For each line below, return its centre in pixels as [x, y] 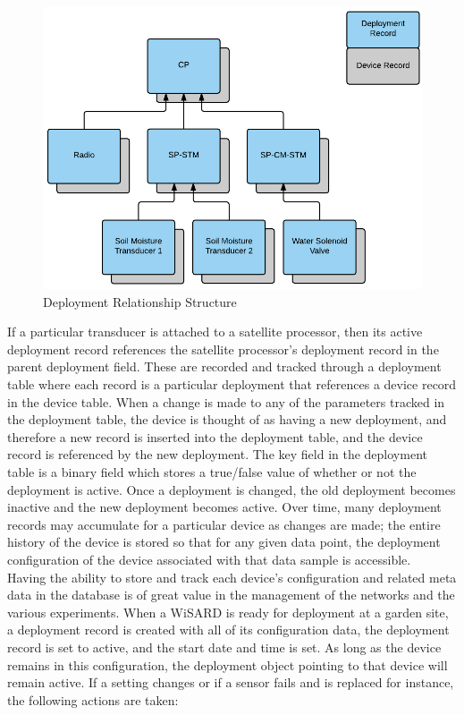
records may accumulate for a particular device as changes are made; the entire [224, 524]
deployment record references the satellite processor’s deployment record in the [223, 349]
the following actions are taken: [93, 699]
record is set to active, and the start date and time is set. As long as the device [224, 647]
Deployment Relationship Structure [140, 301]
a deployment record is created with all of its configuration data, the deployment [228, 630]
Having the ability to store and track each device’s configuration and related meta [232, 577]
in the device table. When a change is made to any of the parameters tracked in [226, 401]
